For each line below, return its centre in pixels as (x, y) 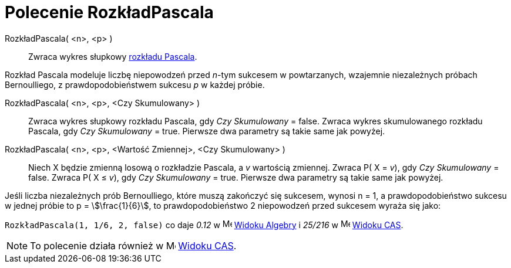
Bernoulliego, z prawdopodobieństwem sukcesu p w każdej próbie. (135, 84)
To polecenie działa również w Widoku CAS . (133, 245)
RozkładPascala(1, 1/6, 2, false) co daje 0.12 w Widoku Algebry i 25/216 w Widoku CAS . (204, 225)
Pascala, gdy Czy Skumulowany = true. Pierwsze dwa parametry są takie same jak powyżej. (207, 131)
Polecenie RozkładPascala (109, 12)
